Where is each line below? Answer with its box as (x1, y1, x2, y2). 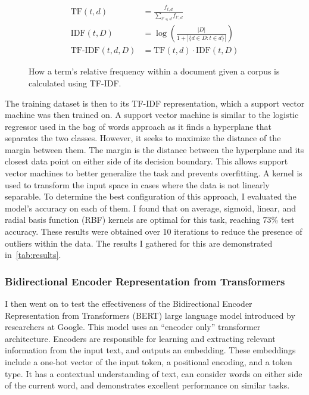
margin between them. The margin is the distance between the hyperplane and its (5, 143, 304, 155)
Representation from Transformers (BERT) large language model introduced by (5, 309, 295, 321)
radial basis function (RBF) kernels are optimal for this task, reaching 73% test (5, 213, 295, 226)
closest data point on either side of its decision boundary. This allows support (5, 155, 288, 167)
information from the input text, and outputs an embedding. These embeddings (5, 344, 296, 356)
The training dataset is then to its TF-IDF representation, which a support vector (5, 97, 305, 109)
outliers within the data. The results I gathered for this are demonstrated (5, 237, 273, 249)
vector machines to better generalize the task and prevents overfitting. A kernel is (5, 167, 302, 179)
